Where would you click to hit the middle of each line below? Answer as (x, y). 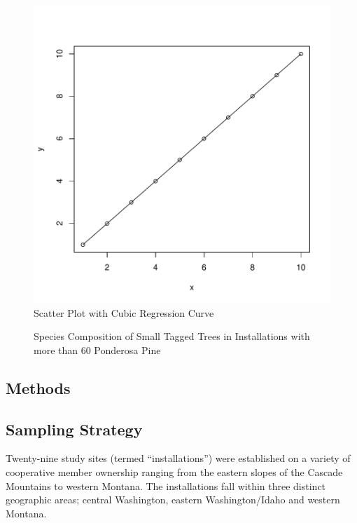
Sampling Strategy (74, 429)
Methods (38, 387)
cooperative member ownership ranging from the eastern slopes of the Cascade (174, 471)
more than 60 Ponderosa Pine (97, 349)
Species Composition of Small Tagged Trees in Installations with (172, 336)
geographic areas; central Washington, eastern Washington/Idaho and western (173, 500)
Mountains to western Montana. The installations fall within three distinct (166, 485)
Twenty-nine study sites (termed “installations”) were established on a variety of (178, 458)
